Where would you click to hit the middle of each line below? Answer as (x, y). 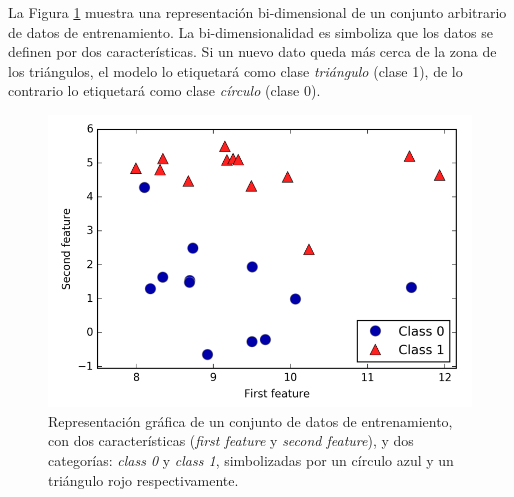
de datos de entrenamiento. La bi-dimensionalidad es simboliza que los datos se (250, 31)
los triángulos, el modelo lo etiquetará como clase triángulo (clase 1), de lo (235, 70)
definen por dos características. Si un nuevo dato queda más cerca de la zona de (252, 51)
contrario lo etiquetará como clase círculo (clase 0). (164, 90)
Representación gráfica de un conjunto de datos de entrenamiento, (250, 420)
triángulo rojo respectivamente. (143, 479)
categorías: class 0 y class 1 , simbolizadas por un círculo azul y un (251, 459)
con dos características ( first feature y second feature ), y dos (231, 440)
